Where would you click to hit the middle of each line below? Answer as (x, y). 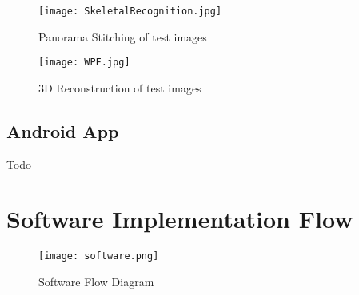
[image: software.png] (99, 256)
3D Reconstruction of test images (120, 87)
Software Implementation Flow (180, 219)
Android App (63, 130)
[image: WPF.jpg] (84, 63)
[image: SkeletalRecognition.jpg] (130, 11)
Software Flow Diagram (96, 282)
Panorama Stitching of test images (123, 36)
